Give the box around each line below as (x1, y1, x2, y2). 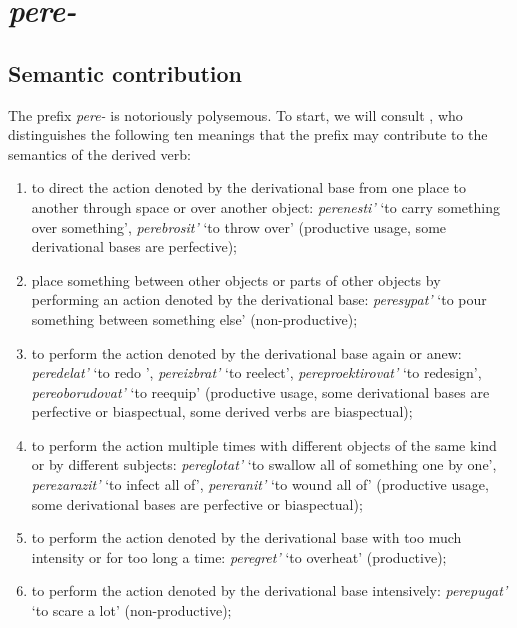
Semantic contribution (8, 57, 242, 88)
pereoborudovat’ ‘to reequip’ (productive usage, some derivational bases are (31, 381, 490, 402)
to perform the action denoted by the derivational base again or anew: (31, 342, 462, 363)
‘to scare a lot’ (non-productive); (31, 600, 232, 621)
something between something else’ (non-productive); (31, 308, 358, 329)
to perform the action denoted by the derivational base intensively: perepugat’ (31, 580, 508, 601)
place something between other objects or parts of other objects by (31, 269, 441, 290)
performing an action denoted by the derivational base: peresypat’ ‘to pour (31, 289, 487, 310)
